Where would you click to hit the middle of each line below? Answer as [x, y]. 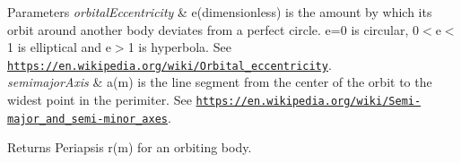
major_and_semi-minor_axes [87, 119]
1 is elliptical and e [59, 47]
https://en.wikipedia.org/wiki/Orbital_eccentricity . [170, 64]
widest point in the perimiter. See [100, 100]
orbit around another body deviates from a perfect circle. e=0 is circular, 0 [213, 29]
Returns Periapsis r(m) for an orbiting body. [130, 147]
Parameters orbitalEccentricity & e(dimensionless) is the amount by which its [220, 12]
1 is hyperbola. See [179, 47]
